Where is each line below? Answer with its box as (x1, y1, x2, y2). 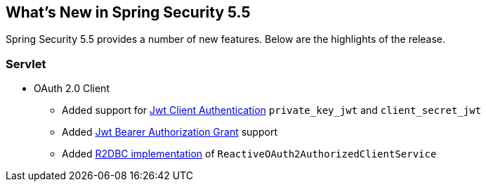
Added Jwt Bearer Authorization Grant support (62, 126, 277, 138)
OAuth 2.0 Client (34, 82, 110, 95)
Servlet (6, 56, 46, 71)
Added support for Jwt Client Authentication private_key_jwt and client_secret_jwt (62, 104, 482, 117)
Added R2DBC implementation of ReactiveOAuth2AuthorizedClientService (62, 148, 437, 160)
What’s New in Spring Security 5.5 (6, 4, 251, 21)
